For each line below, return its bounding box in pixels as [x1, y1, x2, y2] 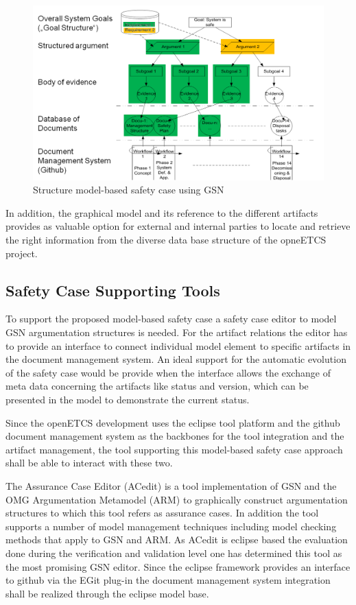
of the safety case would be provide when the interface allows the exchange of [5, 365, 331, 379]
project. [5, 246, 38, 260]
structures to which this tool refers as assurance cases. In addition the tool [5, 506, 319, 520]
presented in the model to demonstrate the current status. [5, 392, 250, 406]
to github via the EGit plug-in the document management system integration [5, 573, 331, 587]
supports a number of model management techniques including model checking [5, 519, 337, 533]
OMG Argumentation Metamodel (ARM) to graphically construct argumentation [5, 492, 348, 506]
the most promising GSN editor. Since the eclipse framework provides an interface [5, 559, 351, 573]
